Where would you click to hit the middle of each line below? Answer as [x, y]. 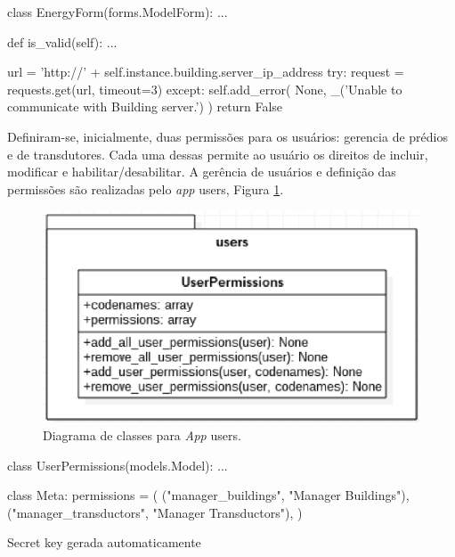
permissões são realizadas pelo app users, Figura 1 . [146, 188]
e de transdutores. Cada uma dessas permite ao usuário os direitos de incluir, [218, 154]
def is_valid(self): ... [62, 41]
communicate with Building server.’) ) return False [145, 106]
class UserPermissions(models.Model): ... [118, 465]
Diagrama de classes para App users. [142, 435]
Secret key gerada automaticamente [104, 542]
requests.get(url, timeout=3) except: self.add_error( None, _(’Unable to [205, 89]
